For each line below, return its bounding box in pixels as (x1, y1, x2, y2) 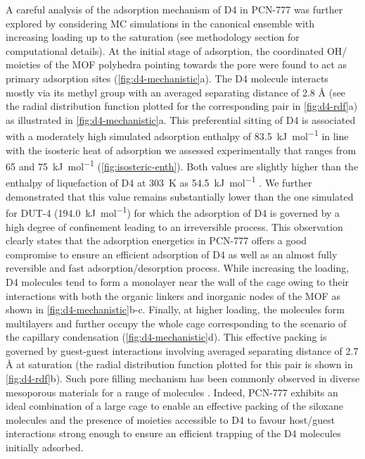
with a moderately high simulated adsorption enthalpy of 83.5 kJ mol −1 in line (6, 127, 349, 143)
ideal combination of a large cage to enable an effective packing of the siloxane (6, 398, 343, 413)
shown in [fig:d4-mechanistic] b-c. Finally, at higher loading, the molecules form (6, 302, 345, 317)
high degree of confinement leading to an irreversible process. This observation (6, 219, 343, 234)
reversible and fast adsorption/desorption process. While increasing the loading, (6, 260, 350, 275)
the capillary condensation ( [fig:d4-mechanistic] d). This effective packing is (6, 329, 327, 344)
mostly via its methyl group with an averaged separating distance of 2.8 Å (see (6, 84, 346, 99)
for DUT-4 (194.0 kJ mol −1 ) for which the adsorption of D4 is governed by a (6, 203, 340, 220)
